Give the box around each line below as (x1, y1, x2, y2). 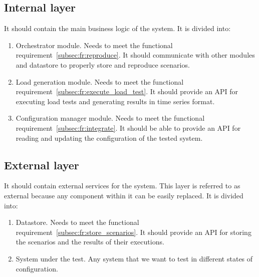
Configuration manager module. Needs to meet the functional (16, 113, 205, 123)
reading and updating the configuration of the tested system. (16, 132, 203, 143)
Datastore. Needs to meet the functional (16, 217, 139, 227)
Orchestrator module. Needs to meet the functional (16, 40, 173, 50)
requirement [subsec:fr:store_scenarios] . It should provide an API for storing (16, 226, 251, 237)
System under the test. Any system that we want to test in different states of (16, 253, 253, 263)
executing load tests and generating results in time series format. (16, 96, 215, 106)
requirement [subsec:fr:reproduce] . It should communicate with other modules (16, 50, 255, 60)
